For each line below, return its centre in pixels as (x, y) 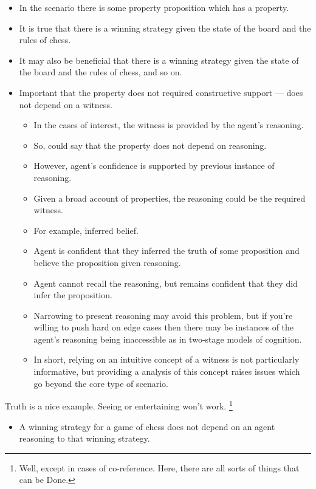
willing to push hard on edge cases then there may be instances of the (164, 327)
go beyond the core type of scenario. (101, 383)
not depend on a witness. (66, 104)
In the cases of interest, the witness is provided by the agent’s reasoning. (169, 125)
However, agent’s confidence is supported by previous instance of (154, 166)
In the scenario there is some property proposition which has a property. (154, 7)
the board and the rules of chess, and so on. (101, 72)
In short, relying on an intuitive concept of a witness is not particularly (167, 359)
